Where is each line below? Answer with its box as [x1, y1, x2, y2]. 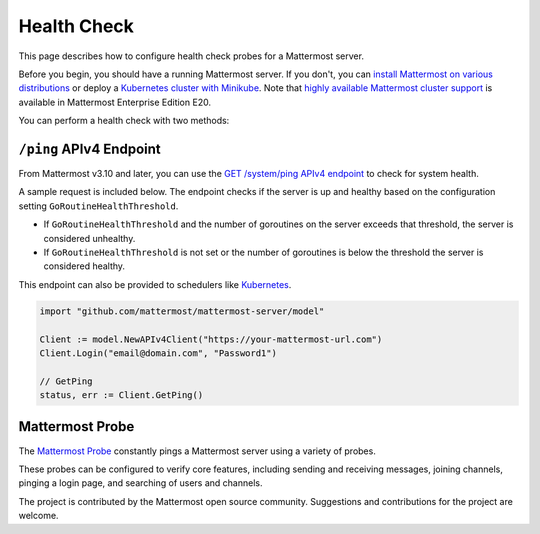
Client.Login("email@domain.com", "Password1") [39, 347, 277, 359]
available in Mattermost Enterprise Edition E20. [18, 96, 212, 108]
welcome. [18, 510, 59, 522]
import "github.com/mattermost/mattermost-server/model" [39, 305, 325, 317]
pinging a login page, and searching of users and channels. [18, 477, 263, 489]
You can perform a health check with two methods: [18, 115, 230, 127]
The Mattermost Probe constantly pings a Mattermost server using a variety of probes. [18, 445, 377, 457]
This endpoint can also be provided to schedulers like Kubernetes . [18, 278, 292, 290]
